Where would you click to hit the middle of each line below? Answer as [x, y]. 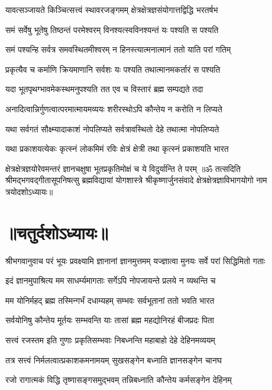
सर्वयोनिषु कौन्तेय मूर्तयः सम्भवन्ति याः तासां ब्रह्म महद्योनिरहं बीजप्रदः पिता [110, 320]
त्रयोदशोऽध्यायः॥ [29, 191]
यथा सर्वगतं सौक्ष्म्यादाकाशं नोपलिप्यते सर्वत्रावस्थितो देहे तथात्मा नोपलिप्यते [112, 129]
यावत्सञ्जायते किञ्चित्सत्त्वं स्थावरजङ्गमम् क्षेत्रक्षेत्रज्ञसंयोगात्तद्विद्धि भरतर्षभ [112, 9]
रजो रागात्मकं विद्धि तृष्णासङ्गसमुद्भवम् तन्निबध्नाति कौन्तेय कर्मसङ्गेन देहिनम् [119, 380]
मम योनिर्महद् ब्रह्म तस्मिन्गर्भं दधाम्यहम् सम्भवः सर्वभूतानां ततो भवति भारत [110, 300]
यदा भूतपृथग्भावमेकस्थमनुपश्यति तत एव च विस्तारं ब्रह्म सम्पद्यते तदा [104, 89]
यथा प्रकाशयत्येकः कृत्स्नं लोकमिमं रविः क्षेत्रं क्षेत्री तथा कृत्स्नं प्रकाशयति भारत [117, 149]
